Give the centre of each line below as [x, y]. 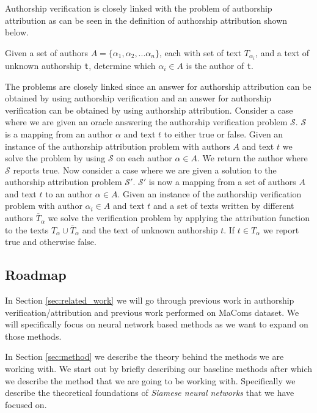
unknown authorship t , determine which [80, 65]
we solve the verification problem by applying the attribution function [179, 218]
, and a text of [282, 52]
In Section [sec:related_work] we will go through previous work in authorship [150, 300]
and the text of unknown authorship [150, 229]
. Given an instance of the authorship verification [210, 193]
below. [17, 32]
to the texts [27, 229]
